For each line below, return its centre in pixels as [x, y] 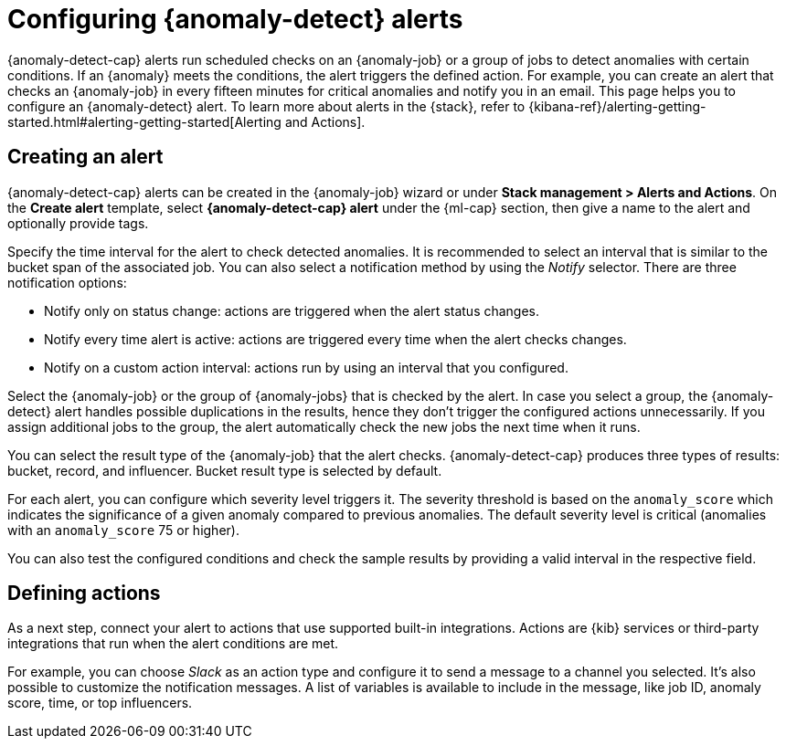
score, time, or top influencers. [100, 703]
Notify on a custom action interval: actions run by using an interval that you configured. [306, 367]
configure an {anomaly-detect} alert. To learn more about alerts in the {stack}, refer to [266, 106]
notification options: [67, 282]
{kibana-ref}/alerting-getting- [617, 106]
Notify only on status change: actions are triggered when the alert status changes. [292, 310]
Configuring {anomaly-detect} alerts [235, 19]
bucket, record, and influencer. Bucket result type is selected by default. [225, 470]
